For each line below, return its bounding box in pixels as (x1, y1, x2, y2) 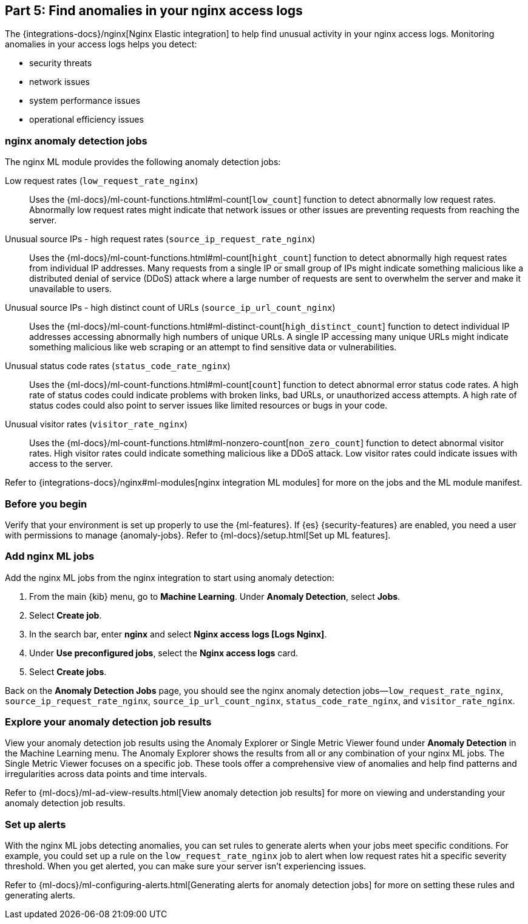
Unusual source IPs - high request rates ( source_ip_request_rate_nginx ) (5, 234, 316, 245)
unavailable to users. (29, 284, 112, 294)
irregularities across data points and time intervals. (5, 769, 207, 780)
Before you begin (5, 497, 87, 510)
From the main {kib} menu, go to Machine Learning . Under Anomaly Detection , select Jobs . (29, 591, 401, 602)
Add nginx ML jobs (5, 550, 95, 563)
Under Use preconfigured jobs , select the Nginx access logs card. (29, 647, 298, 658)
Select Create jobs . (29, 666, 107, 677)
